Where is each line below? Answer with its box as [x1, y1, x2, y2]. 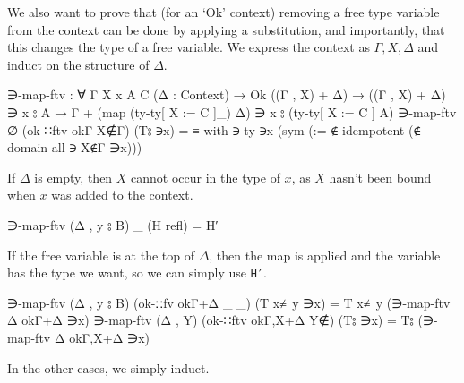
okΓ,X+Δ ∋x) [69, 328, 150, 346]
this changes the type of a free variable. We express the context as [7, 38, 370, 56]
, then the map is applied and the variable [209, 245, 441, 264]
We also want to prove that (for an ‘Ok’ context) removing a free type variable [7, 3, 440, 21]
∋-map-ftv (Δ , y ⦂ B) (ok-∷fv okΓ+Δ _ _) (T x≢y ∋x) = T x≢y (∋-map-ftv [7, 293, 451, 311]
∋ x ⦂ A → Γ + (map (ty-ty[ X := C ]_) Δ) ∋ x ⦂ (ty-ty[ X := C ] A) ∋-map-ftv [7, 102, 457, 121]
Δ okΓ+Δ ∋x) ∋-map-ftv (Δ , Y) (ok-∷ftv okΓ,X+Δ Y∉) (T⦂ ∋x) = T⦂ [7, 311, 414, 329]
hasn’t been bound [329, 167, 432, 186]
